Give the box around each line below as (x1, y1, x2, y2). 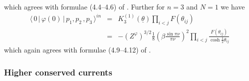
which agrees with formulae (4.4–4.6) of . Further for (4, 1, 165, 11)
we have (221, 1, 245, 11)
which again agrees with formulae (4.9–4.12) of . (4, 44, 151, 55)
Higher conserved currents (4, 65, 112, 78)
